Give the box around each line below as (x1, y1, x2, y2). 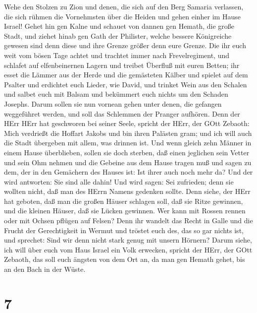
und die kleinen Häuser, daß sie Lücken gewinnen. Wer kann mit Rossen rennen (4, 205, 246, 216)
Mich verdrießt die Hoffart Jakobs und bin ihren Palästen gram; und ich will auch (4, 127, 252, 138)
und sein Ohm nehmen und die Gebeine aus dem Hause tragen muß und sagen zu (4, 157, 252, 167)
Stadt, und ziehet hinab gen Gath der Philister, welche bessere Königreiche (4, 30, 232, 41)
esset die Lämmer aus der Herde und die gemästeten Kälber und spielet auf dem (4, 69, 248, 80)
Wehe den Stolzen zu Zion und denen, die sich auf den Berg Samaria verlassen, (4, 1, 244, 11)
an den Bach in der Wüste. (4, 264, 86, 274)
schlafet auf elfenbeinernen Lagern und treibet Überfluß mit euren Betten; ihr (4, 60, 240, 70)
